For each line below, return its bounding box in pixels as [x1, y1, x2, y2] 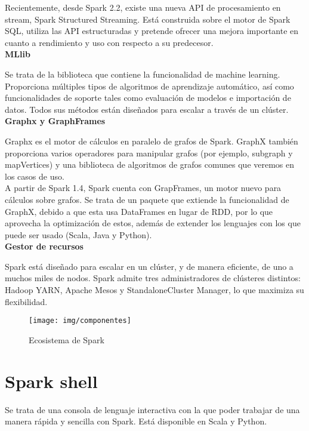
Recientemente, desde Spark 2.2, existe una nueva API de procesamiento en [5, 1, 281, 13]
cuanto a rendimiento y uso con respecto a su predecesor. [5, 36, 214, 48]
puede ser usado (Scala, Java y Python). [5, 228, 152, 241]
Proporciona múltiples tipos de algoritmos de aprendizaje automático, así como [5, 79, 294, 92]
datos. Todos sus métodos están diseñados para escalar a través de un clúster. [5, 103, 289, 115]
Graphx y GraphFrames [5, 115, 106, 127]
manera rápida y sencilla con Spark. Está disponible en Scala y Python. [5, 415, 267, 427]
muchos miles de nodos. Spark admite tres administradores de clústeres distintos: [5, 272, 301, 284]
